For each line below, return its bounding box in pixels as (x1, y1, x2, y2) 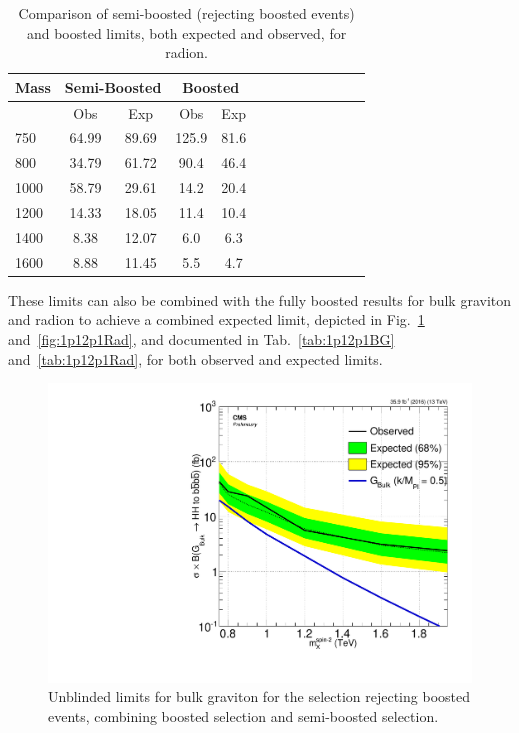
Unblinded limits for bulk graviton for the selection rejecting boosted (48, 686, 470, 707)
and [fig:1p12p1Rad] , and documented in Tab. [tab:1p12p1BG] (8, 328, 395, 349)
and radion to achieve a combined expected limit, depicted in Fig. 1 (8, 309, 425, 330)
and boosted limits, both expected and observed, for (26, 22, 347, 43)
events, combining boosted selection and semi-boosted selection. (48, 706, 439, 726)
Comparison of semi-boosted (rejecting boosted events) (18, 3, 355, 23)
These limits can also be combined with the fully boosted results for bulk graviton (8, 289, 512, 310)
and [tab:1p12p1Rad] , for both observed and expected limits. (8, 348, 383, 369)
